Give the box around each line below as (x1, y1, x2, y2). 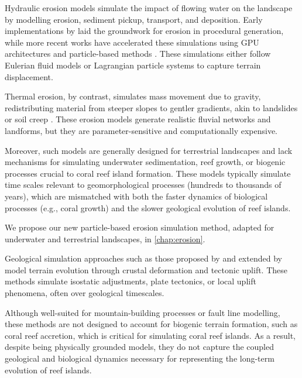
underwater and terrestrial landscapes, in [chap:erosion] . (5, 232, 205, 245)
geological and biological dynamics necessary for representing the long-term (5, 352, 274, 365)
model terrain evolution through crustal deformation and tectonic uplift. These (5, 263, 288, 276)
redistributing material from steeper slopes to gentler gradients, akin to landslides (5, 101, 298, 114)
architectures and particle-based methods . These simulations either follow (5, 47, 271, 60)
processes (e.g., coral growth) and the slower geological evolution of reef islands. (5, 201, 291, 214)
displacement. (5, 70, 53, 83)
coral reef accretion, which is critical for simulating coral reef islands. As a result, (5, 329, 296, 341)
